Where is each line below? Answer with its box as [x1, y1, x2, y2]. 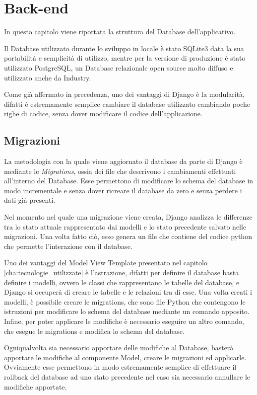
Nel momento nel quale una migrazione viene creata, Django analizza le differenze [4, 212, 253, 222]
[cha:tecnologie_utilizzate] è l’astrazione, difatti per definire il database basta [4, 267, 239, 278]
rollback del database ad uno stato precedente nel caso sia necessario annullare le [4, 371, 251, 382]
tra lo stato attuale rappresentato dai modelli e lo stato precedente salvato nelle [4, 221, 247, 232]
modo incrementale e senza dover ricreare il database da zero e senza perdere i [4, 185, 242, 195]
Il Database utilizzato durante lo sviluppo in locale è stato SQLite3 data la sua [4, 43, 244, 53]
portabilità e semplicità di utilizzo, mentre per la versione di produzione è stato [4, 53, 246, 63]
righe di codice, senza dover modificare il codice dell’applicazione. [4, 108, 202, 119]
